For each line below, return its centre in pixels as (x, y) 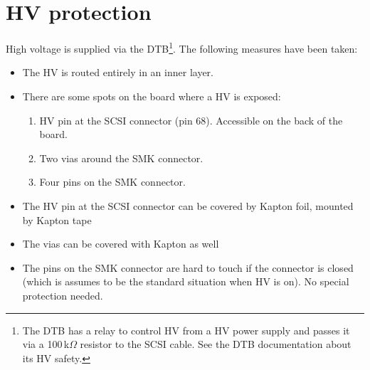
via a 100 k (46, 344)
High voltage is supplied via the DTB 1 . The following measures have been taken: (182, 47)
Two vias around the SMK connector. (121, 158)
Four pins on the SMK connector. (112, 182)
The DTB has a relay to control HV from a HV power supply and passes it (186, 330)
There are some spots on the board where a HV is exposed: (152, 96)
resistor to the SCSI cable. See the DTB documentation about (216, 344)
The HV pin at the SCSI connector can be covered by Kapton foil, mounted (188, 205)
